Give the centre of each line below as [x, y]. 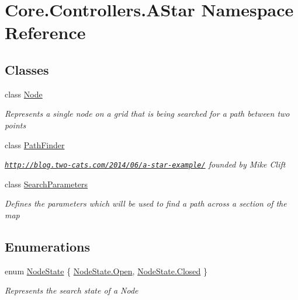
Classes [27, 69]
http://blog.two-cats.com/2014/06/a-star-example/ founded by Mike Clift [145, 164]
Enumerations [48, 246]
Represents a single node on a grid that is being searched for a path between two [147, 114]
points [15, 125]
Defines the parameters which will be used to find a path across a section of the [146, 203]
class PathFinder [35, 144]
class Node [24, 94]
